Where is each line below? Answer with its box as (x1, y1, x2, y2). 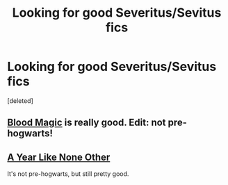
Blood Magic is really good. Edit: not (7, 117, 166, 129)
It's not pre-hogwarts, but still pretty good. (7, 170, 129, 178)
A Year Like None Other (7, 151, 111, 163)
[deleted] (7, 96, 33, 105)
